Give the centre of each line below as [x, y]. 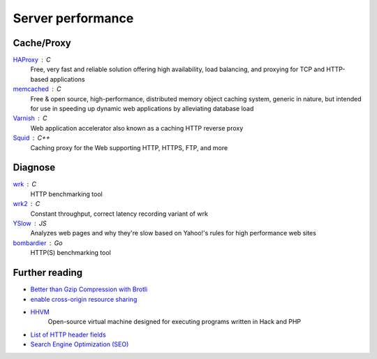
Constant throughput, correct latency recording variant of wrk [119, 214]
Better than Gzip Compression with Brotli [89, 289]
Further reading [48, 273]
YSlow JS [30, 224]
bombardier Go [38, 243]
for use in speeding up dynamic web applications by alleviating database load [142, 109]
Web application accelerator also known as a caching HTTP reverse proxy [137, 128]
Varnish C [30, 118]
